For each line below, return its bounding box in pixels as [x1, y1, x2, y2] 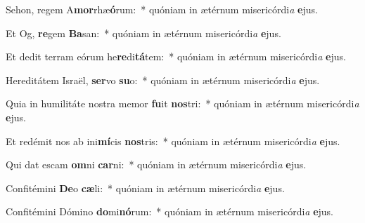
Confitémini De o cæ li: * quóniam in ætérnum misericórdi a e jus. [6, 180, 285, 195]
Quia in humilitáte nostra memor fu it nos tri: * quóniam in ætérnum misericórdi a [6, 96, 359, 111]
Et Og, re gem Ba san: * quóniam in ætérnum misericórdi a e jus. [6, 25, 281, 40]
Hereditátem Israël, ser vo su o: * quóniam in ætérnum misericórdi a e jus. [6, 72, 320, 87]
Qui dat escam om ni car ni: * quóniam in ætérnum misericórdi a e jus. [6, 157, 307, 172]
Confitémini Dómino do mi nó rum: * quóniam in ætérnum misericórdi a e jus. [6, 204, 334, 219]
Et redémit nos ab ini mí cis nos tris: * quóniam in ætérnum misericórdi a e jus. [6, 133, 340, 148]
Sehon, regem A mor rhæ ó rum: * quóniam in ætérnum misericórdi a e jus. [6, 2, 318, 16]
